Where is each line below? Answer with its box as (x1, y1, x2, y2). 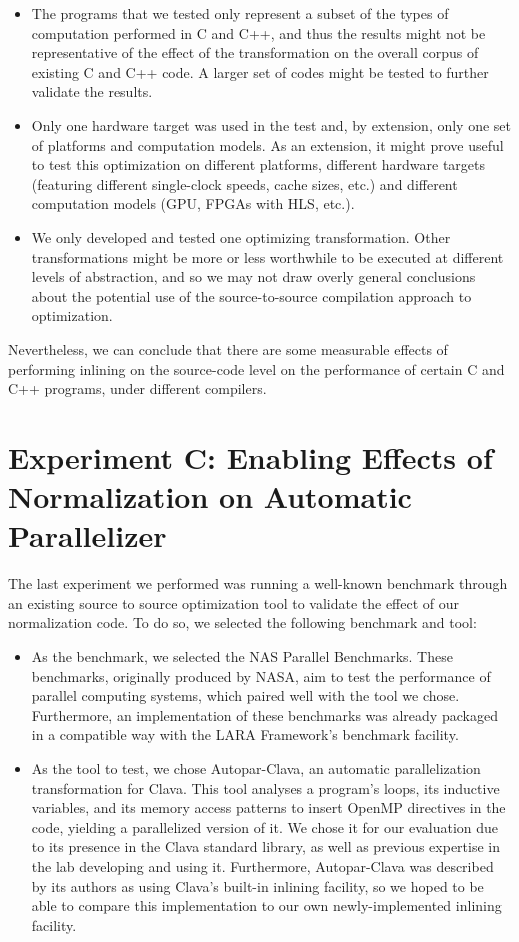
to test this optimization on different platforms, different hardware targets (31, 154, 486, 175)
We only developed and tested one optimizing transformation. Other (31, 226, 451, 247)
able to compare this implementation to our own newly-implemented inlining (31, 895, 502, 916)
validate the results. (31, 81, 153, 102)
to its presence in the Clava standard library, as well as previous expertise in (31, 836, 500, 857)
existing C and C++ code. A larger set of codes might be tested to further (31, 61, 489, 82)
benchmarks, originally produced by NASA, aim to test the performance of (31, 665, 491, 686)
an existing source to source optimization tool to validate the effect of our (8, 592, 460, 613)
